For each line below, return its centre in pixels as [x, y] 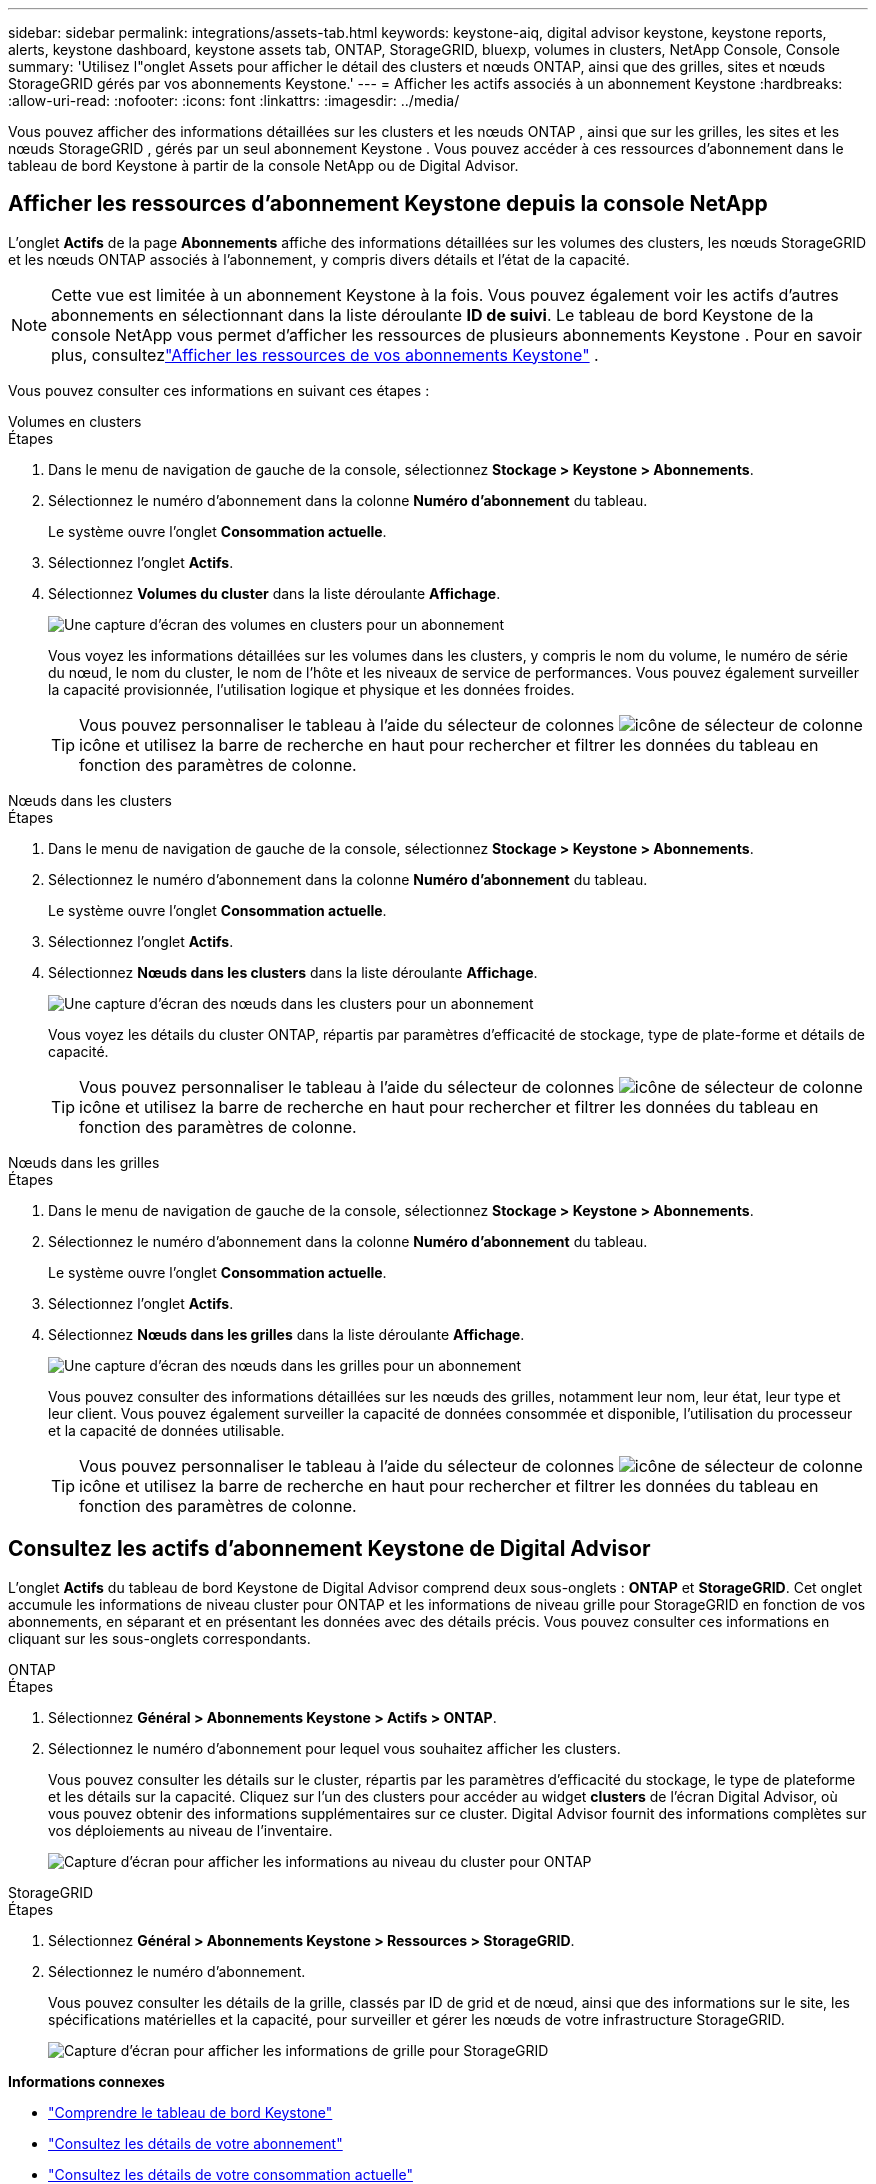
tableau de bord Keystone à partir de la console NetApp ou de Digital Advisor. [263, 165]
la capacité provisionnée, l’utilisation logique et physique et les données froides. [311, 689]
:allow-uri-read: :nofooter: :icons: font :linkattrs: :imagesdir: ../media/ [234, 100]
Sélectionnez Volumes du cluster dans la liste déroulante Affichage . [274, 593]
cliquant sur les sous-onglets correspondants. [159, 1638]
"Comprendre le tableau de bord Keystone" [190, 2112]
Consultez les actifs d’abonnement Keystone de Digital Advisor [329, 1549]
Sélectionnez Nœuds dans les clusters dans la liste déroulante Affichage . [293, 972]
